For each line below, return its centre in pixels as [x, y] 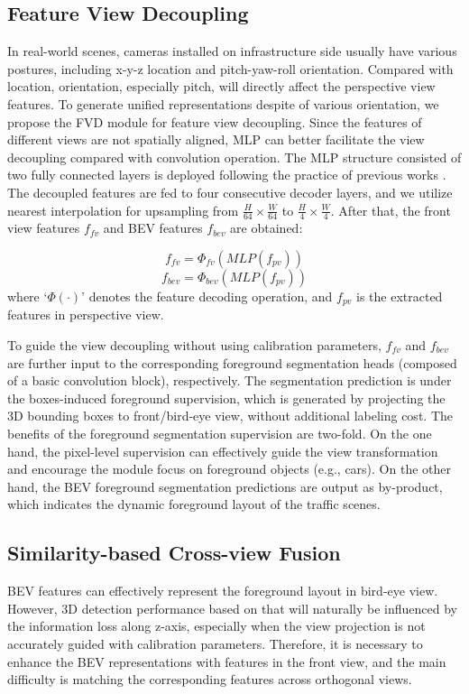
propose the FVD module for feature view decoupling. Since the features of [215, 121]
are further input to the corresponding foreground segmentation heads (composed [232, 362]
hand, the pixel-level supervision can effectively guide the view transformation [223, 451]
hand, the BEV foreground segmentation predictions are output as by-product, [225, 486]
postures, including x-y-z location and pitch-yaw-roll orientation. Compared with [230, 68]
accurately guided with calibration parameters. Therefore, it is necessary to [215, 643]
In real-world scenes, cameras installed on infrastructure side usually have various [232, 51]
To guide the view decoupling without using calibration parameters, [194, 345]
